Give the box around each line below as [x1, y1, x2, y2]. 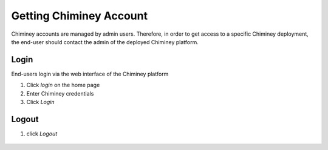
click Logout [26, 130, 58, 137]
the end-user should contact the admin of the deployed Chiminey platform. [11, 38, 199, 45]
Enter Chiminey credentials [26, 90, 94, 97]
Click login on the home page [26, 82, 100, 89]
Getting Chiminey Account [11, 9, 148, 22]
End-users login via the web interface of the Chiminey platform [11, 70, 169, 77]
